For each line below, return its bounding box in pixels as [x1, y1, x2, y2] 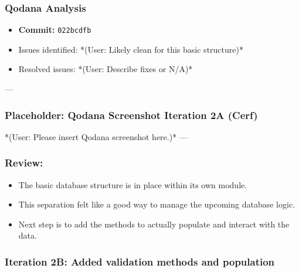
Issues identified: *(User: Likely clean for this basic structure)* [18, 43, 243, 55]
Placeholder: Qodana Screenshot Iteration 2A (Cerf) [5, 107, 258, 122]
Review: [5, 155, 43, 170]
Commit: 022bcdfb [18, 23, 91, 36]
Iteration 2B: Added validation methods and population [5, 254, 275, 268]
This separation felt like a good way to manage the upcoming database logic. [18, 198, 295, 210]
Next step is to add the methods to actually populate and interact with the [18, 217, 290, 230]
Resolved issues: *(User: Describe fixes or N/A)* [18, 63, 193, 75]
